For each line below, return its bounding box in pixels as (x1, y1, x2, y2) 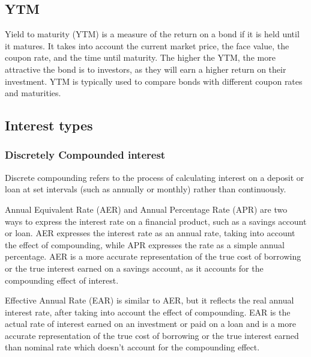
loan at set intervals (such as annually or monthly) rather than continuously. (5, 183, 286, 195)
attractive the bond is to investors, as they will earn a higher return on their (5, 63, 286, 75)
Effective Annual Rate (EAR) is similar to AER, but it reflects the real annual (5, 294, 294, 307)
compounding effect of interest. (5, 273, 119, 286)
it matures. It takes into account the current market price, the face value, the (5, 39, 289, 52)
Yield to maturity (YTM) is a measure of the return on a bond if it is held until (5, 28, 300, 40)
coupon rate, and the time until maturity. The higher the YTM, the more (5, 51, 276, 64)
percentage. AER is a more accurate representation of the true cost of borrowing (5, 250, 301, 263)
